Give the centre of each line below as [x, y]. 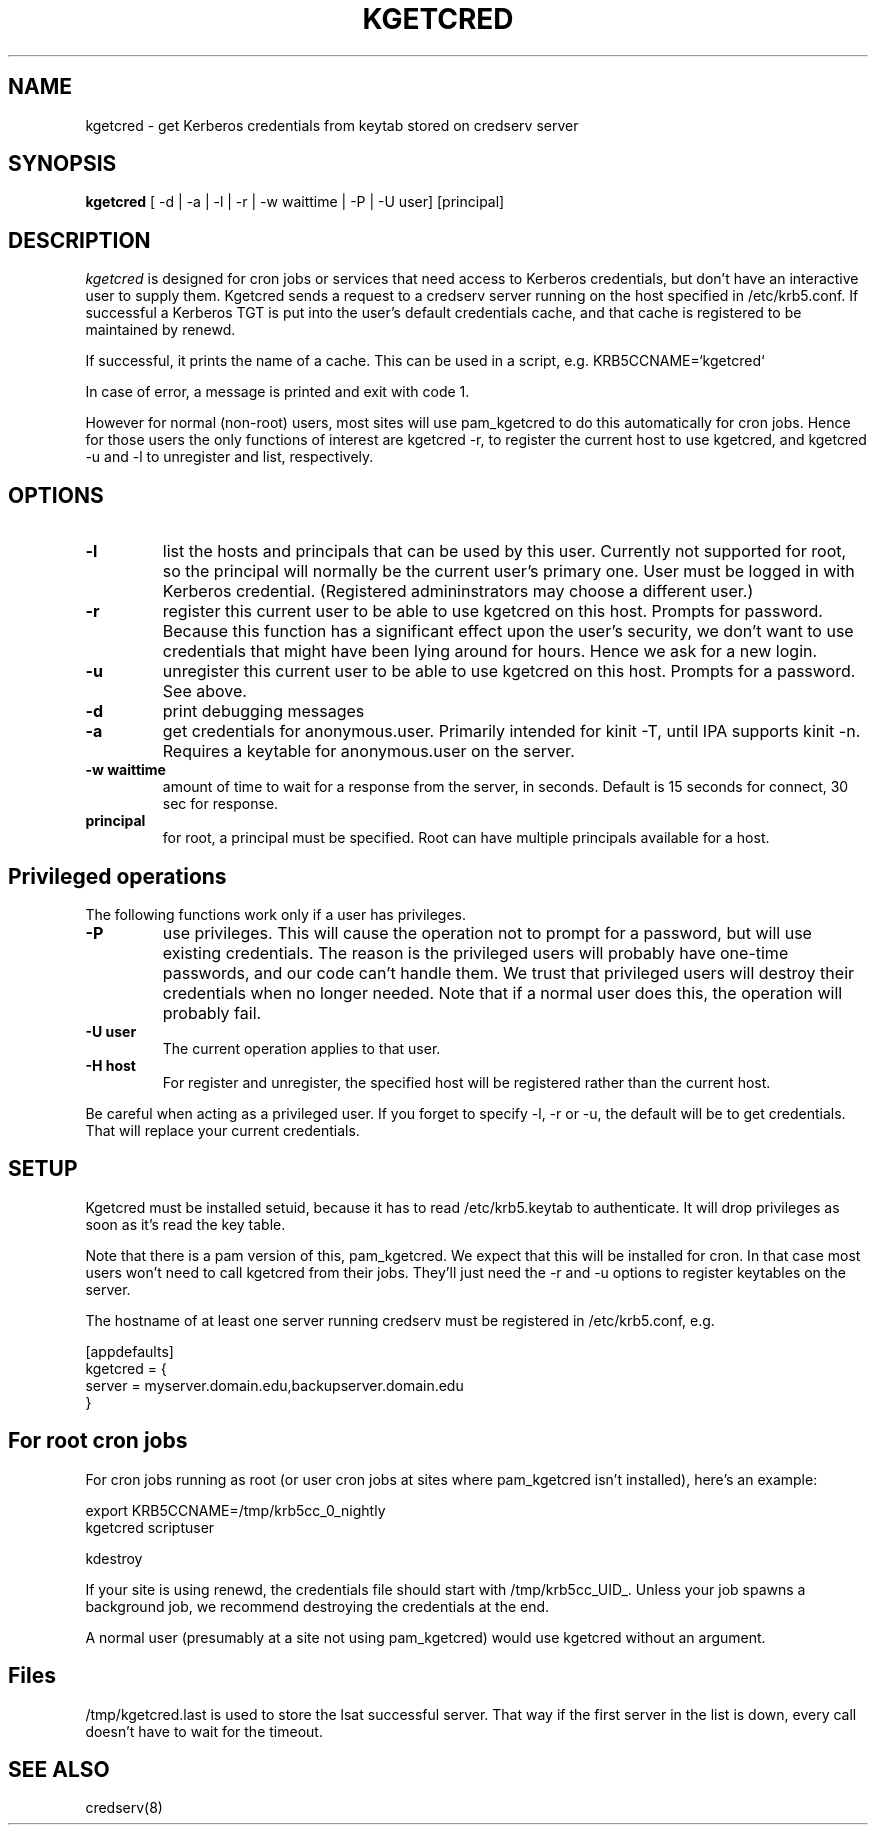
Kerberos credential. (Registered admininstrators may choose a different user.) [458, 591]
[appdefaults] [129, 1351]
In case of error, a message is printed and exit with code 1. [277, 392]
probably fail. [212, 1012]
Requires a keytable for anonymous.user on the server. [368, 751]
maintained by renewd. [160, 330]
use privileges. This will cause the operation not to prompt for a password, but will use [487, 932]
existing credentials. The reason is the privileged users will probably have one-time [475, 952]
